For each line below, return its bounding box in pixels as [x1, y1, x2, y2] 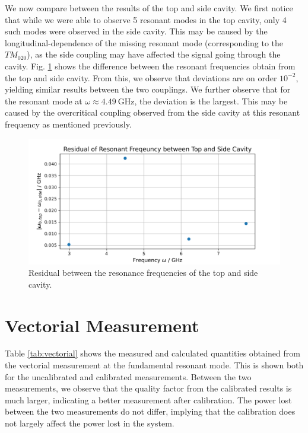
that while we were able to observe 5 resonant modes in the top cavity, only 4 [5, 13, 287, 26]
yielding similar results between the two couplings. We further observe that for [5, 83, 291, 95]
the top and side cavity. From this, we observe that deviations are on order [5, 71, 277, 84]
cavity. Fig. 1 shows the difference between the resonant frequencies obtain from [5, 59, 296, 72]
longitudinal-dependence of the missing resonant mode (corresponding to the [5, 36, 284, 49]
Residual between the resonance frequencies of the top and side [28, 266, 258, 279]
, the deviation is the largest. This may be [134, 94, 288, 107]
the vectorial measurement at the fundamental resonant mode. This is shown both [5, 359, 304, 371]
